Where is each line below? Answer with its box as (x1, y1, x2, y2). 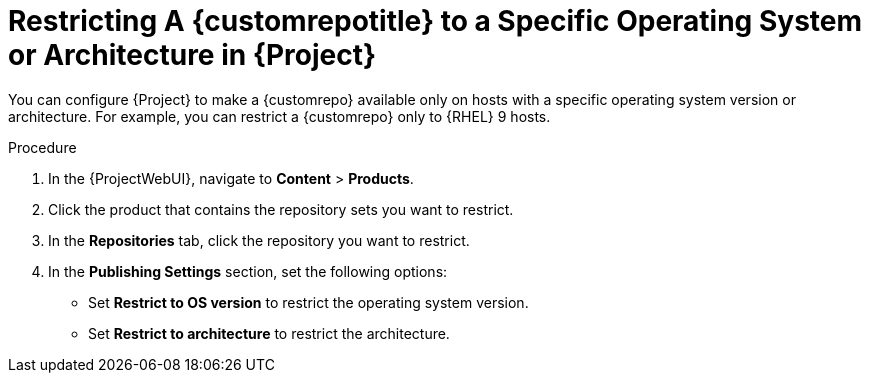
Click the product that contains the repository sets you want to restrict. (48, 200, 514, 218)
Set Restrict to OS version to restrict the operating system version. (88, 293, 529, 311)
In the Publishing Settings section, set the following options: (48, 262, 448, 280)
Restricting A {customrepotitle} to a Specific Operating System (8, 4, 863, 38)
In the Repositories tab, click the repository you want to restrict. (48, 231, 470, 249)
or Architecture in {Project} (8, 38, 377, 72)
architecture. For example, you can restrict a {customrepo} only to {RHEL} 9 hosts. (8, 107, 551, 125)
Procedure (8, 138, 77, 156)
